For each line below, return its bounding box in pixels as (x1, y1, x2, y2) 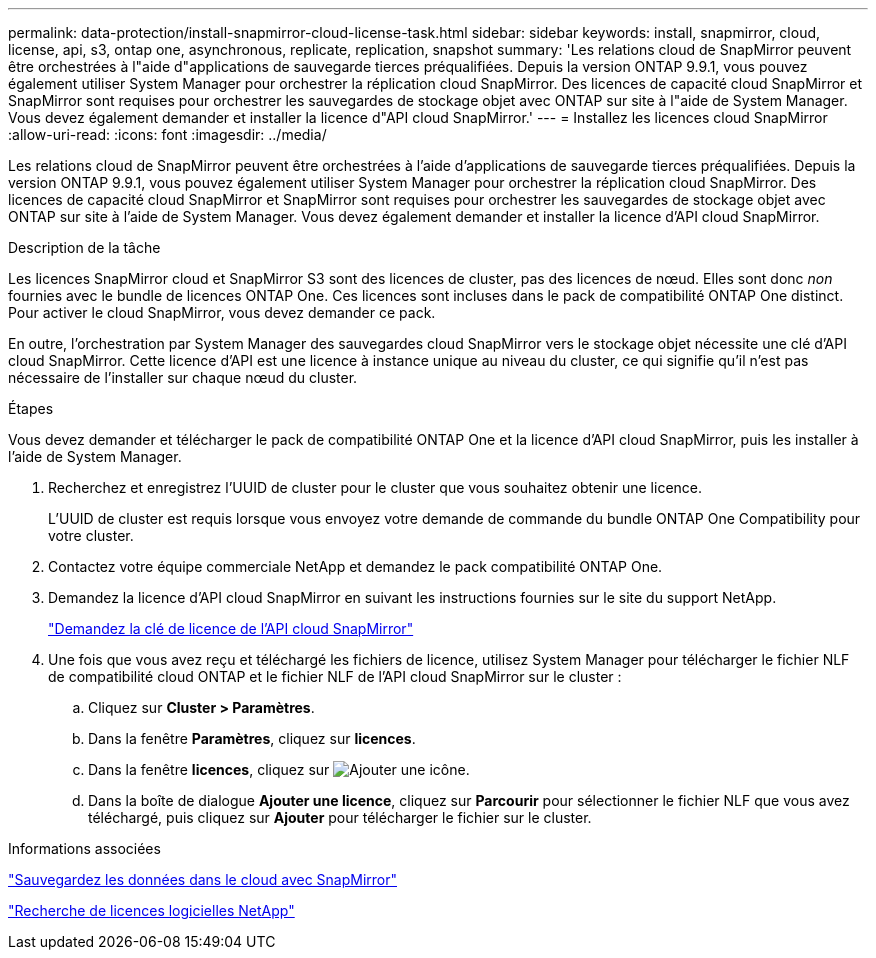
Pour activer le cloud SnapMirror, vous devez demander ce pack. (8, 304, 436, 321)
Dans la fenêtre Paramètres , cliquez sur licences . (88, 730, 416, 747)
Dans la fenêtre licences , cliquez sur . (88, 761, 470, 778)
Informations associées (8, 840, 161, 857)
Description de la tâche (8, 239, 161, 256)
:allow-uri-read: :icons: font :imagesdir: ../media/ (8, 126, 327, 143)
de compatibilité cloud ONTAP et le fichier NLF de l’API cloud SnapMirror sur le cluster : (48, 668, 622, 685)
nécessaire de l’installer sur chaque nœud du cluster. (8, 369, 358, 386)
